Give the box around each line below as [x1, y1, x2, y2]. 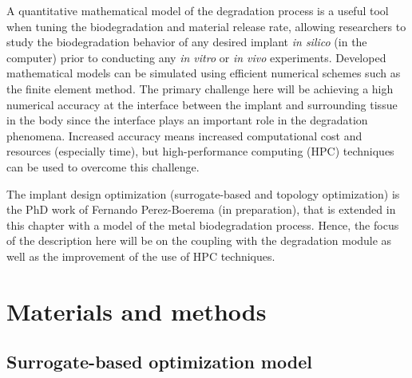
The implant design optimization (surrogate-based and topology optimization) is [6, 185, 400, 202]
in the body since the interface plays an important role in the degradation [6, 112, 368, 128]
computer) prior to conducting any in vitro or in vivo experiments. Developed [6, 49, 386, 65]
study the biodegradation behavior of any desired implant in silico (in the [6, 33, 367, 50]
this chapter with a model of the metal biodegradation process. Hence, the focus [6, 216, 399, 233]
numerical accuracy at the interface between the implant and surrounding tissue [6, 96, 398, 112]
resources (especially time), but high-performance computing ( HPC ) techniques [6, 143, 394, 159]
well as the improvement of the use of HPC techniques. [6, 247, 275, 264]
